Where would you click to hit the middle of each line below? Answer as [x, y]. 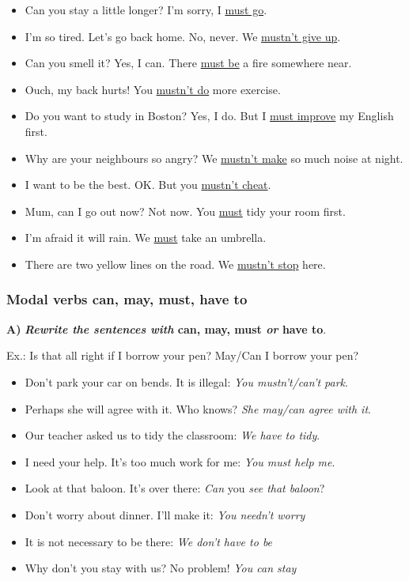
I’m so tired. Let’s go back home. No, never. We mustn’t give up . [183, 36]
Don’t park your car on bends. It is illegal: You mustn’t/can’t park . [186, 381]
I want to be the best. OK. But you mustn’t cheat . [148, 185]
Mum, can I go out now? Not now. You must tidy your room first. [185, 211]
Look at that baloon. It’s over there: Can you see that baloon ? [175, 488]
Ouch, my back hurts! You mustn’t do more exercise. [153, 89]
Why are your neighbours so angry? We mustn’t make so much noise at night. [214, 158]
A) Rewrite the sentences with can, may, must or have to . [167, 328]
